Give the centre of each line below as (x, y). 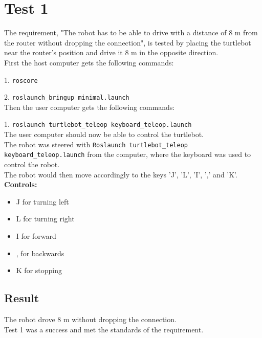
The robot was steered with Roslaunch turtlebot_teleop (96, 144)
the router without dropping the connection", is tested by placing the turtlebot (128, 42)
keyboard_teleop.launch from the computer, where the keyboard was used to (128, 154)
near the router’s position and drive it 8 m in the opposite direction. (111, 52)
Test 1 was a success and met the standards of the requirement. (104, 329)
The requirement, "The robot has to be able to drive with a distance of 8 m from (131, 32)
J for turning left (42, 201)
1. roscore (21, 80)
